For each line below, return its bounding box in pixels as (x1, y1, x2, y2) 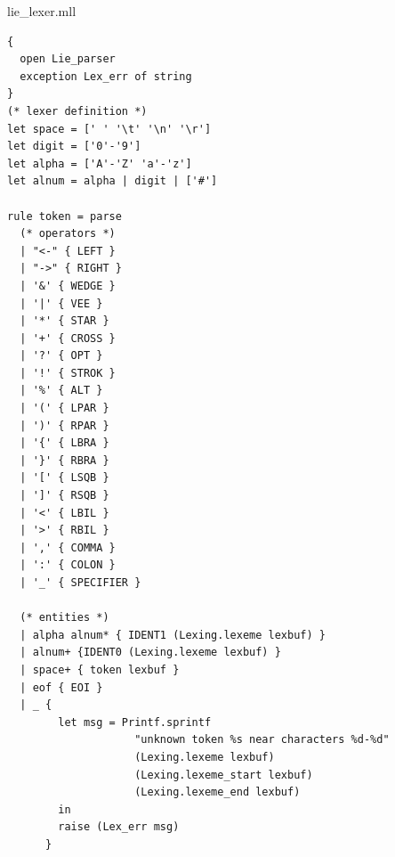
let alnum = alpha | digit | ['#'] (7, 175, 218, 188)
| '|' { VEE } (20, 297, 103, 310)
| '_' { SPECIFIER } (20, 576, 141, 589)
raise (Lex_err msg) (58, 820, 180, 834)
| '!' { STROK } (20, 366, 116, 380)
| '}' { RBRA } (20, 453, 109, 467)
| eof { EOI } (20, 681, 103, 694)
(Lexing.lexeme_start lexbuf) (134, 768, 313, 781)
